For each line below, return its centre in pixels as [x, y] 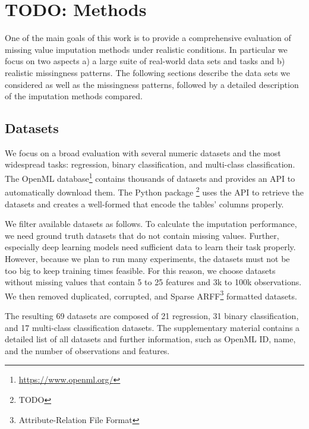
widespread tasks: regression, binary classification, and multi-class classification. [150, 164]
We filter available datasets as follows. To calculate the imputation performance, [151, 224]
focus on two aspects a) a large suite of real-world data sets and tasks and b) [145, 61]
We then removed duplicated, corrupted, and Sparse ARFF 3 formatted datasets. [151, 295]
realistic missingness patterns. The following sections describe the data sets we [148, 72]
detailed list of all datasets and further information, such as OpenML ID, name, [150, 339]
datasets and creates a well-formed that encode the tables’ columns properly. [144, 204]
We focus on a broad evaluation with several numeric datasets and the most [143, 152]
